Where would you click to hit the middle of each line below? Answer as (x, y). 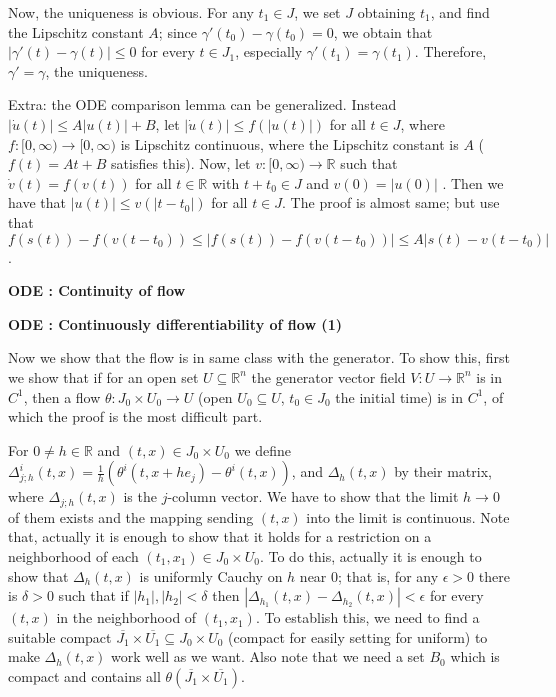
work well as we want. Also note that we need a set (268, 656)
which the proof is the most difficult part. (135, 416)
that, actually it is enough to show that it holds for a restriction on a (220, 536)
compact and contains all (84, 675)
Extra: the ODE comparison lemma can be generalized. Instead (202, 104)
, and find (460, 12)
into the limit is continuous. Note (408, 516)
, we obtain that (383, 31)
